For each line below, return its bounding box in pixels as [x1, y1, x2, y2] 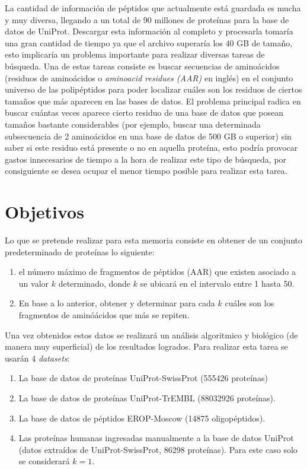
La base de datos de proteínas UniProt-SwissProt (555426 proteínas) [18, 372, 268, 384]
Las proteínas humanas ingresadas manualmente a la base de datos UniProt [18, 432, 294, 444]
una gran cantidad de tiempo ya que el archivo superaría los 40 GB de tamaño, [5, 36, 293, 49]
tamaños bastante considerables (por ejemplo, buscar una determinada [5, 118, 261, 130]
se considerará [18, 455, 70, 467]
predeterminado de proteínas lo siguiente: [5, 245, 155, 258]
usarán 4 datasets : [5, 351, 70, 364]
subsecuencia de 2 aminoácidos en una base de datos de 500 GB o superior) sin [5, 129, 292, 142]
